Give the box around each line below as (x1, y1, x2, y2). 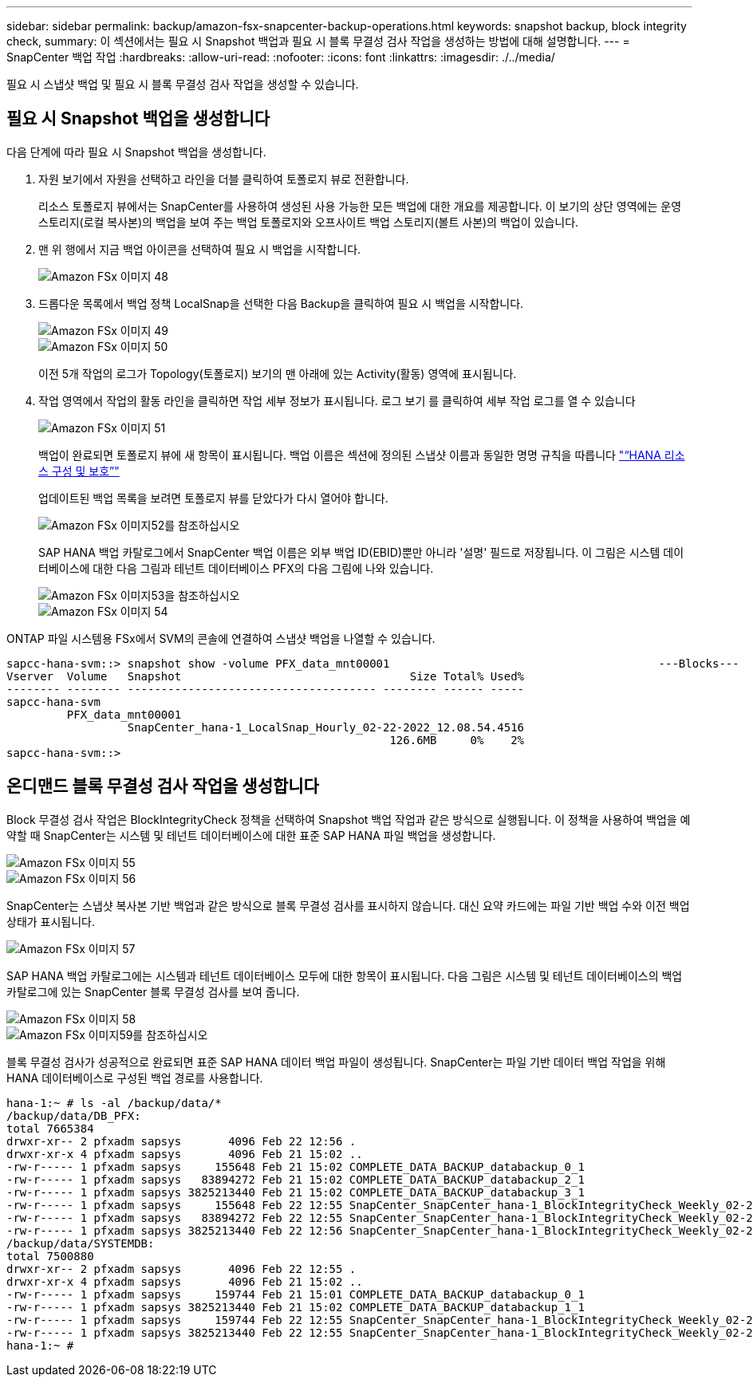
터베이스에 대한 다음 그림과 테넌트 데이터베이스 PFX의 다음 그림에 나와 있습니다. (38, 561, 434, 575)
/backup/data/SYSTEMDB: (6, 1236, 155, 1250)
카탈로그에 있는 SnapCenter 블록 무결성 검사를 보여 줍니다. (6, 984, 300, 999)
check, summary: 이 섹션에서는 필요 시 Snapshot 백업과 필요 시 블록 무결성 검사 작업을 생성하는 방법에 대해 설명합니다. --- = (6, 34, 630, 48)
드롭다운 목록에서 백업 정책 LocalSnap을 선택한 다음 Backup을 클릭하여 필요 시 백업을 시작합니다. (38, 296, 524, 310)
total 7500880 (6, 1249, 94, 1263)
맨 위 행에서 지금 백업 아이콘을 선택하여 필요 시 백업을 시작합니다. (38, 242, 361, 256)
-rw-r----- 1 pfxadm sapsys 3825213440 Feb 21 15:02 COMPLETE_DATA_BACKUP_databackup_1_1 (6, 1300, 585, 1314)
